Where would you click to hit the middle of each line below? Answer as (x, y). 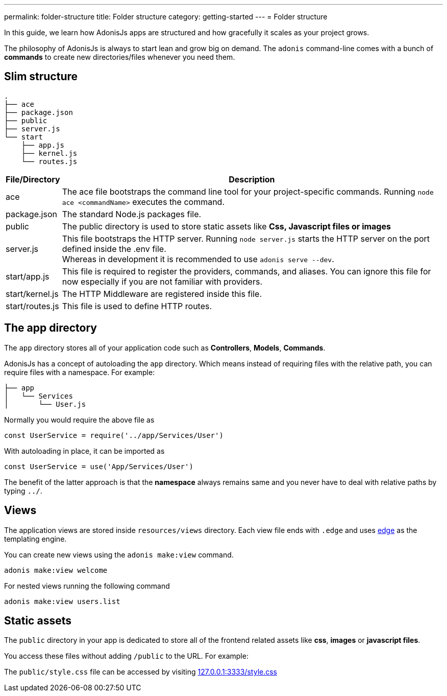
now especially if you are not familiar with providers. (162, 281)
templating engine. (35, 539)
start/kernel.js (32, 294)
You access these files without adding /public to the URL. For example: (126, 656)
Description (252, 179)
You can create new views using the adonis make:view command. (119, 554)
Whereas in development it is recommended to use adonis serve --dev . (198, 259)
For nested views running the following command (87, 586)
